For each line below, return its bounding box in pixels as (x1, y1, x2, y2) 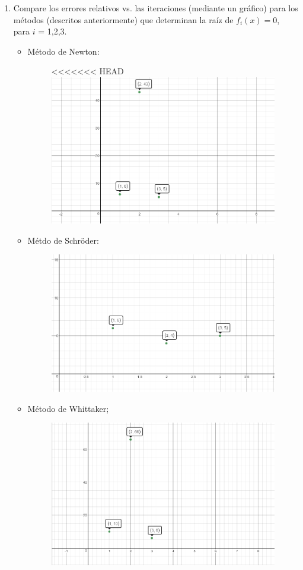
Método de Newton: (27, 45, 100, 57)
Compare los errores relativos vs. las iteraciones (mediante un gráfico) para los (13, 2, 298, 14)
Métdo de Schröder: (27, 234, 99, 246)
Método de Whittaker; (27, 402, 109, 414)
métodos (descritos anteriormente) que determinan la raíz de (13, 13, 234, 26)
